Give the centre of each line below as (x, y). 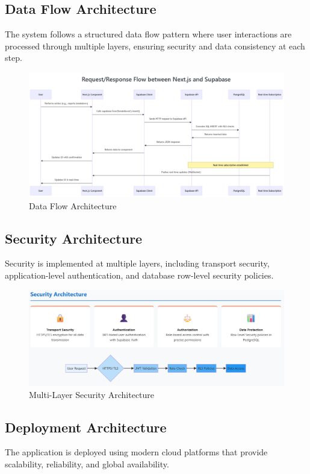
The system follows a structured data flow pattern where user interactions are (148, 34)
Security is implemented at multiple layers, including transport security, (137, 263)
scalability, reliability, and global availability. (87, 463)
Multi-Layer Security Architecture (92, 394)
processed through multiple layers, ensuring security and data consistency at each (155, 46)
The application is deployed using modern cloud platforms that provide (136, 452)
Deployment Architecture (86, 427)
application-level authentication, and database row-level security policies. (139, 275)
